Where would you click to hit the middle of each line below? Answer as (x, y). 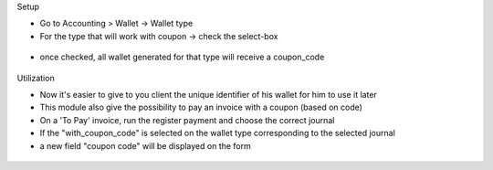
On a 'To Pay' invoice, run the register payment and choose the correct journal (187, 120)
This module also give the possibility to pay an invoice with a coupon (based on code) (201, 107)
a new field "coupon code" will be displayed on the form (145, 145)
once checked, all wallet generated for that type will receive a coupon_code (182, 57)
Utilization (36, 78)
